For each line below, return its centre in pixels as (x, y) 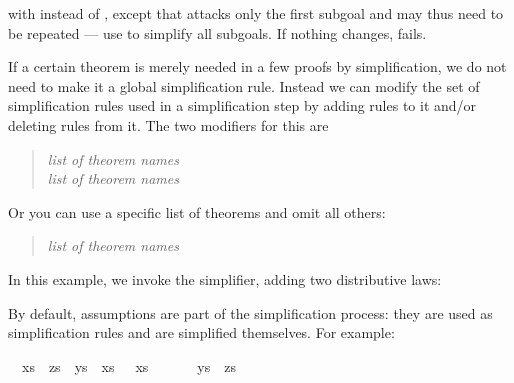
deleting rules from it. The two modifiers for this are (168, 124)
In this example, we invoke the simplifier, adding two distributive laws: (225, 278)
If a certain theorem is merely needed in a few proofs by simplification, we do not (257, 66)
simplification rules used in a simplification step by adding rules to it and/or (242, 105)
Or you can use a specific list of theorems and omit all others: (197, 211)
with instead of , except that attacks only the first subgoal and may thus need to (256, 13)
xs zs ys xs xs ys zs (129, 365)
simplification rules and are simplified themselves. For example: (201, 332)
